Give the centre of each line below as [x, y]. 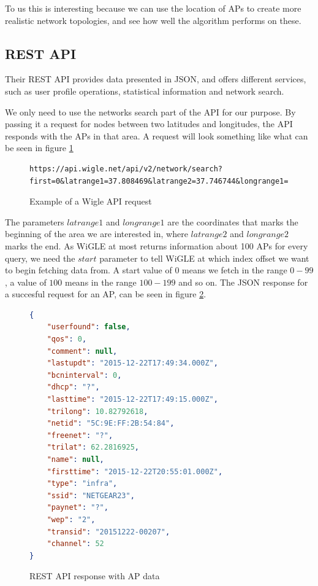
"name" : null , [75, 460]
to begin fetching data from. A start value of [89, 270]
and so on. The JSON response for [243, 282]
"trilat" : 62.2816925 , [93, 447]
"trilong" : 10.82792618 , [97, 411]
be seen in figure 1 [39, 148]
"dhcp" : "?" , [73, 387]
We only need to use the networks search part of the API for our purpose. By [150, 111]
